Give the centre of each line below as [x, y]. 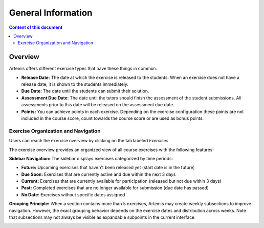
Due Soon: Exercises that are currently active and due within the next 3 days [99, 174]
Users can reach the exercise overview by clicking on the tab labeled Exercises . [89, 141]
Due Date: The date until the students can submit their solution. [85, 91]
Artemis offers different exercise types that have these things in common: [83, 69]
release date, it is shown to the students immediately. [75, 84]
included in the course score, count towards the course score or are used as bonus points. [112, 118]
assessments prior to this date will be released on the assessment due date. [98, 105]
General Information [51, 13]
